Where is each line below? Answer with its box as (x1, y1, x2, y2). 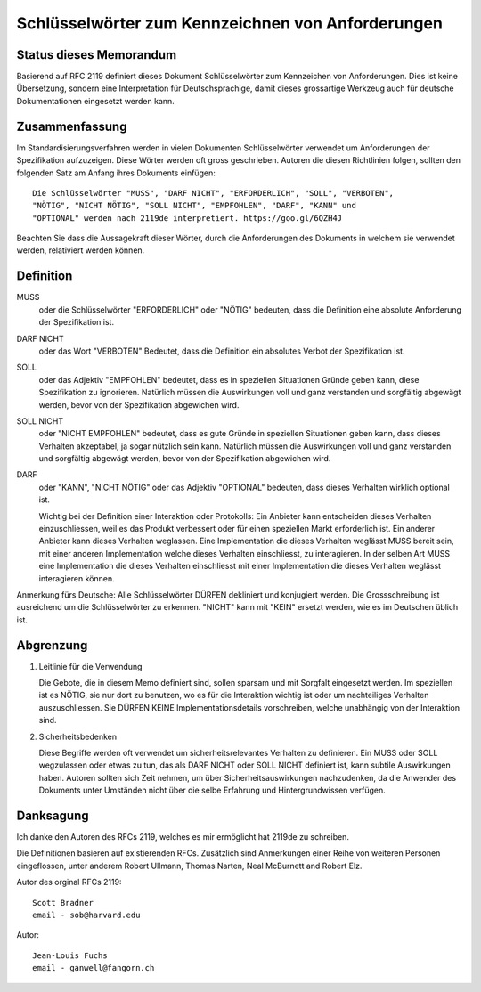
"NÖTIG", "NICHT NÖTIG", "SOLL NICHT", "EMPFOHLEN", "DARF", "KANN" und (32, 200, 356, 211)
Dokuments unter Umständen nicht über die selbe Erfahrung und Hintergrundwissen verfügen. (38, 785, 387, 796)
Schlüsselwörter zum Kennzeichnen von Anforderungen (16, 13, 443, 33)
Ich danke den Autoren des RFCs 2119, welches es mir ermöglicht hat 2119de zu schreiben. (16, 832, 349, 842)
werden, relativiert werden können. (16, 245, 145, 256)
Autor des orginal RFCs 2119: (16, 877, 122, 888)
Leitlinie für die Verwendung (38, 661, 143, 671)
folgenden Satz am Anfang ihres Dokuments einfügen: (16, 167, 216, 178)
